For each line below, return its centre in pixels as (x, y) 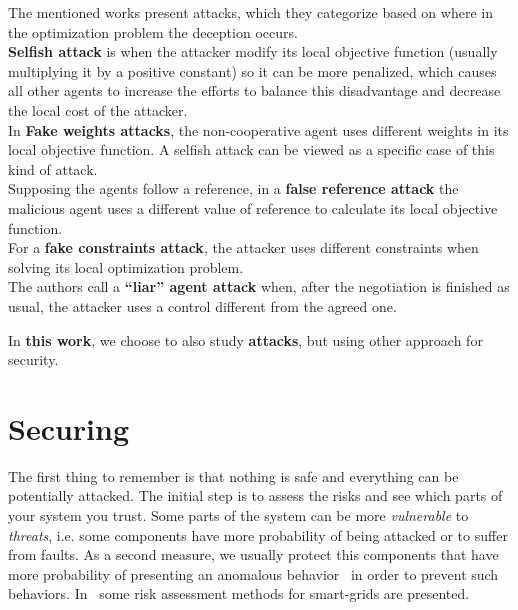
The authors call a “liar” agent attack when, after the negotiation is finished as (259, 286)
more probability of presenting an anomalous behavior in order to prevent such (253, 573)
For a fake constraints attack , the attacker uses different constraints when (243, 247)
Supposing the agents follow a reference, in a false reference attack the (233, 188)
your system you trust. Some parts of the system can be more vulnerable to (238, 515)
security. (33, 359)
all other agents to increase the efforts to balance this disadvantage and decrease (254, 90)
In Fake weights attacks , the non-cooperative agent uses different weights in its (258, 129)
